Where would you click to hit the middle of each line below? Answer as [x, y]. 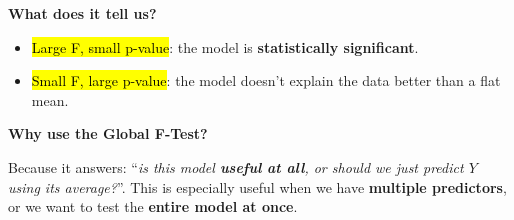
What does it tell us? [82, 13]
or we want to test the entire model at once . [153, 206]
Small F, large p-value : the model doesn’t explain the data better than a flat [266, 80]
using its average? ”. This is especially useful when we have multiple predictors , [257, 186]
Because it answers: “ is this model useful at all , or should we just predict [236, 166]
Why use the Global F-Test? [108, 133]
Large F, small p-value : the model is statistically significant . [225, 46]
